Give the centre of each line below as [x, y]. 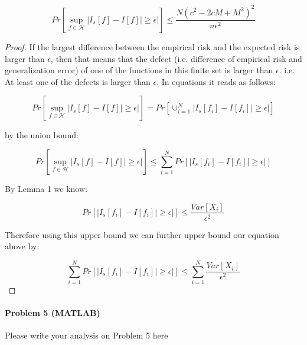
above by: [22, 246]
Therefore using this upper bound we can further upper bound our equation [142, 234]
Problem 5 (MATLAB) [53, 313]
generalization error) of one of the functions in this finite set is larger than [139, 70]
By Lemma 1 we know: [46, 188]
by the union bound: [42, 135]
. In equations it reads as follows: [216, 81]
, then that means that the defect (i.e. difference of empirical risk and [177, 58]
